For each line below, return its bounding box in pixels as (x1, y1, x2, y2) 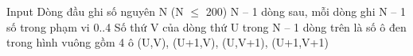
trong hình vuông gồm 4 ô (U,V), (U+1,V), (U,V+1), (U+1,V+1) (6, 34, 329, 50)
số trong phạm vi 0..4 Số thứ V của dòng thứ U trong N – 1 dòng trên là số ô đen (6, 18, 407, 35)
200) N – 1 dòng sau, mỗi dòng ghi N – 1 (205, 3, 407, 19)
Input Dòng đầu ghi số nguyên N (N (6, 3, 184, 19)
